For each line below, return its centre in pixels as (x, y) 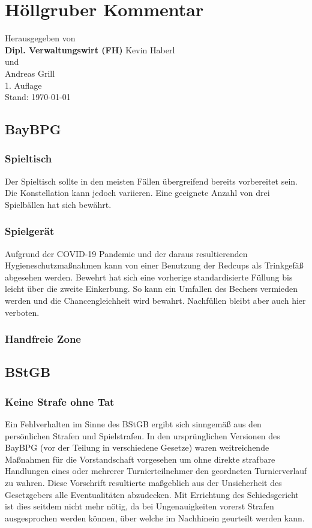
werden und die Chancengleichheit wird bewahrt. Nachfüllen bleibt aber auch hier (155, 301)
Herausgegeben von (40, 38)
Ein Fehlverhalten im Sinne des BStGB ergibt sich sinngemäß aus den (133, 424)
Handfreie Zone (43, 339)
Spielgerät (30, 231)
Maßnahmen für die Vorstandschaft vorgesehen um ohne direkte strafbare (140, 459)
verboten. (22, 312)
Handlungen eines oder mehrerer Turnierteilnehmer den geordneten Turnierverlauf (156, 471)
